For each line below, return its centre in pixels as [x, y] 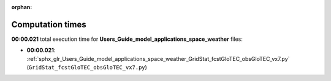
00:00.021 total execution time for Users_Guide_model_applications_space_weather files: [127, 39]
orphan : [22, 7]
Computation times [49, 24]
